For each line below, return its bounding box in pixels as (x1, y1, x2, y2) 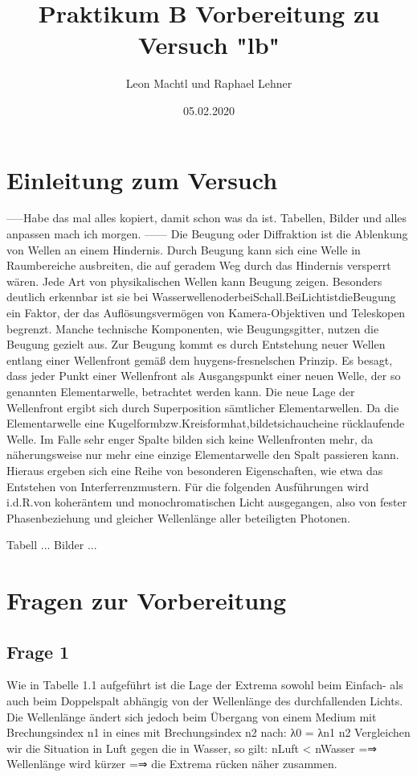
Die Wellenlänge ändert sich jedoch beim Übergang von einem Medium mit (6, 708, 377, 725)
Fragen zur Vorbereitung (6, 584, 287, 617)
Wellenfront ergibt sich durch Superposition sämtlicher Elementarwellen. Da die (6, 399, 399, 415)
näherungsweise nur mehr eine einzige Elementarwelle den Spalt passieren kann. (6, 446, 399, 463)
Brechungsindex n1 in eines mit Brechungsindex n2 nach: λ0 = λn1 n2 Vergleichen (6, 724, 411, 741)
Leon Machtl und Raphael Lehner (125, 75, 292, 92)
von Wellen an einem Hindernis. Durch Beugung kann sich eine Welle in (6, 241, 361, 258)
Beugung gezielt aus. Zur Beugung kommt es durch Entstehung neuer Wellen (6, 336, 386, 353)
